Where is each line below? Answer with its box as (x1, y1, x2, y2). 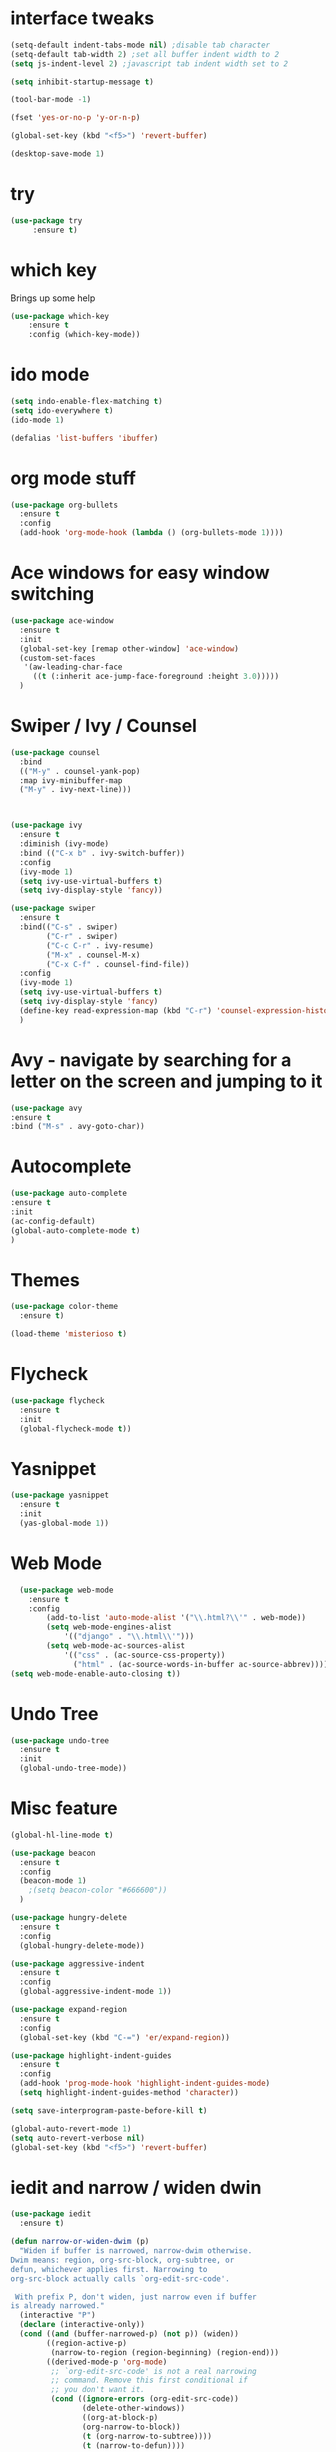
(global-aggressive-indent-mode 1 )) (19, 1987, 172, 1997)
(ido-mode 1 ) (10, 415, 65, 425)
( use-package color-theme (10, 1302, 118, 1312)
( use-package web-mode (19, 1585, 114, 1595)
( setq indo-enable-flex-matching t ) (10, 397, 163, 407)
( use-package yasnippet (10, 1490, 110, 1501)
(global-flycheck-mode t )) (19, 1423, 132, 1434)
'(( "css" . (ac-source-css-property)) (63, 1650, 226, 1660)
